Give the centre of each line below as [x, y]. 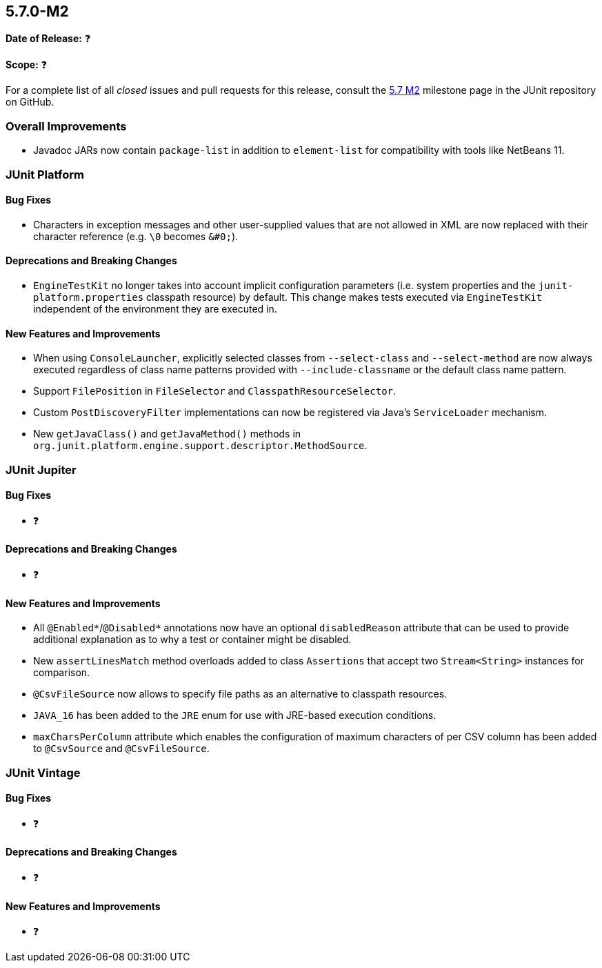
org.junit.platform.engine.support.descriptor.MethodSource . [200, 446]
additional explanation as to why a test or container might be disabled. [192, 640]
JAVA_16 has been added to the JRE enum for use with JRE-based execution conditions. [235, 715]
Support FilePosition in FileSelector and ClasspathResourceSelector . [215, 391]
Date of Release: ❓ [48, 39]
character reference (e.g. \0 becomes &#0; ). [136, 236]
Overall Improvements [66, 126]
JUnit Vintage [43, 772]
